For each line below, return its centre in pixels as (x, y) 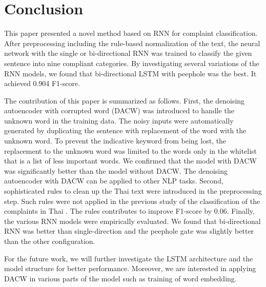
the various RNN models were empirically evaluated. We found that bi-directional (132, 221)
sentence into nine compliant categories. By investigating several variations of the (132, 63)
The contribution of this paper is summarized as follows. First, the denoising (125, 100)
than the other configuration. (50, 241)
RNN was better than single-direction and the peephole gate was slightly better (129, 231)
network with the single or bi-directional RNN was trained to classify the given (128, 53)
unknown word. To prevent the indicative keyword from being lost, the (115, 141)
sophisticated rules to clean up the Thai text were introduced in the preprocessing (133, 191)
